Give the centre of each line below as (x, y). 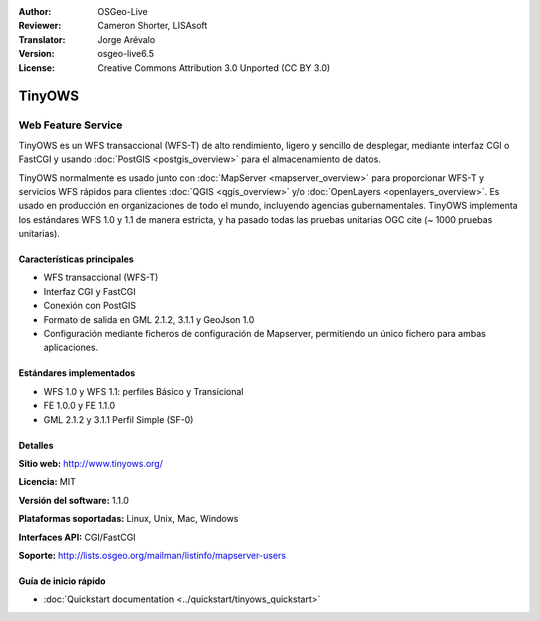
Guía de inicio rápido (62, 581)
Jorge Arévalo (126, 39)
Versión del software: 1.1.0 (74, 500)
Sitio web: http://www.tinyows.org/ (91, 463)
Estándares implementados (77, 373)
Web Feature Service (70, 125)
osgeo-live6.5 (126, 54)
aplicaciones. (71, 347)
